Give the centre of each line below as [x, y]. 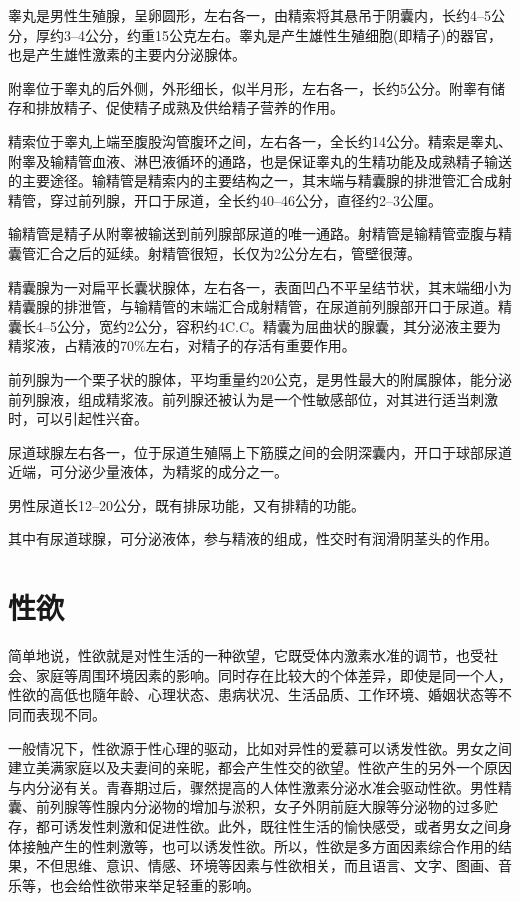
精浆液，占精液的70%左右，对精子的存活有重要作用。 [182, 345]
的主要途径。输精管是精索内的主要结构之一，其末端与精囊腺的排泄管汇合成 [253, 180]
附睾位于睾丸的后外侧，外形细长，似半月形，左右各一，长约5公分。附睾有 [249, 87]
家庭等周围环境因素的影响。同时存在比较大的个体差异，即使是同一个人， [273, 674]
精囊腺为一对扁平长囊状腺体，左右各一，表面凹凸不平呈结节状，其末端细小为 [260, 286]
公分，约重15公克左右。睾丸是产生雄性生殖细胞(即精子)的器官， [293, 34]
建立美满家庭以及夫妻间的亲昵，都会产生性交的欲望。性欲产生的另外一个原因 [260, 767]
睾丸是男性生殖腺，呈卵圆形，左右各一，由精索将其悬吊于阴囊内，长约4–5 [249, 15]
